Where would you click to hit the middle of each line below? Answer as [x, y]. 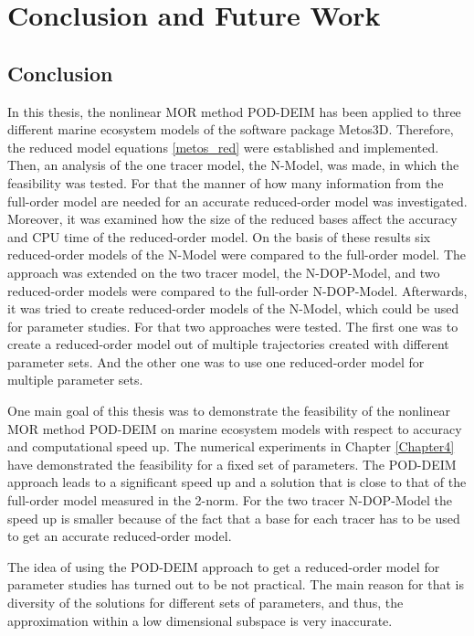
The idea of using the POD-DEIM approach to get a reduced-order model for [224, 566]
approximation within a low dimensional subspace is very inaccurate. [200, 620]
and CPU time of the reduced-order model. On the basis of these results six [219, 236]
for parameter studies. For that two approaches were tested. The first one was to [233, 326]
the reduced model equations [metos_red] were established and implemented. [223, 147]
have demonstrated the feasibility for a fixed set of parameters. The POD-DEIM [232, 464]
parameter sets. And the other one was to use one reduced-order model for [216, 361]
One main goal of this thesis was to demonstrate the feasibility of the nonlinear [229, 411]
